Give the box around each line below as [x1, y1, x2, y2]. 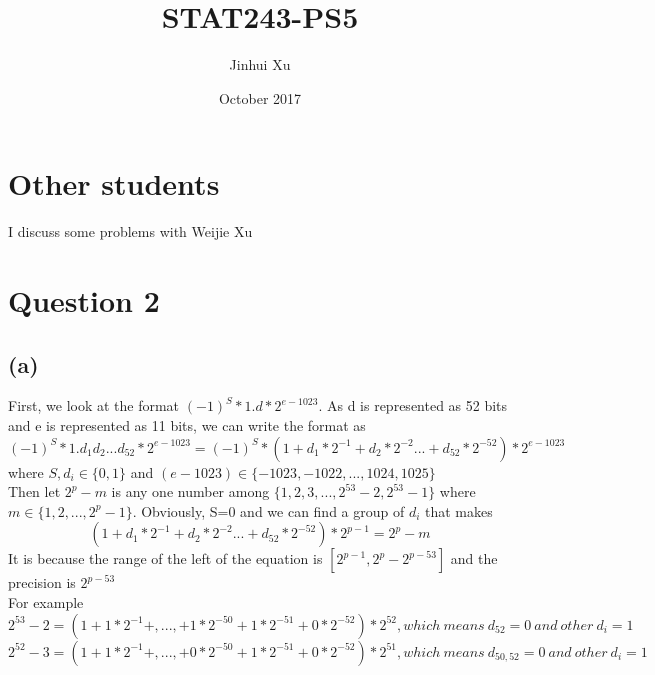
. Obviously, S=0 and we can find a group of [132, 500, 405, 521]
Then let [8, 481, 61, 502]
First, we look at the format [8, 395, 180, 416]
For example [8, 591, 84, 612]
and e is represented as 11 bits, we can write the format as [8, 415, 366, 436]
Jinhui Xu [229, 54, 291, 75]
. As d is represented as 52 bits [318, 395, 508, 416]
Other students [8, 163, 220, 204]
